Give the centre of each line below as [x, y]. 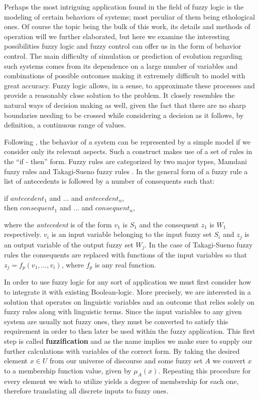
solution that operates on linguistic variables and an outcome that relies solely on [129, 301]
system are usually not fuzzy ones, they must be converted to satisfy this [116, 321]
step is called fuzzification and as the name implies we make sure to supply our [128, 341]
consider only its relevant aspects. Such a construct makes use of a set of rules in [128, 151]
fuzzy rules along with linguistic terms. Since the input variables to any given [123, 311]
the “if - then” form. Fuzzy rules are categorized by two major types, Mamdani [125, 161]
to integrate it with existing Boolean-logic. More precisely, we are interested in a [127, 292]
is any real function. [125, 264]
